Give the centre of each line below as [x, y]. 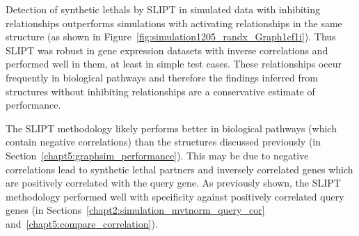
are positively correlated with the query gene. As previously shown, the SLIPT [173, 183]
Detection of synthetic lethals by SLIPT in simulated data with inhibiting [163, 9]
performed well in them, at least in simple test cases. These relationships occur [174, 64]
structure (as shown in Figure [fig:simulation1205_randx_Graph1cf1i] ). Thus [171, 37]
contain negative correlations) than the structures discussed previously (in [163, 142]
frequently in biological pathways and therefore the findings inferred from [162, 77]
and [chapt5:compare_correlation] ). [82, 223]
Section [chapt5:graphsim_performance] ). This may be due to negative [157, 155]
